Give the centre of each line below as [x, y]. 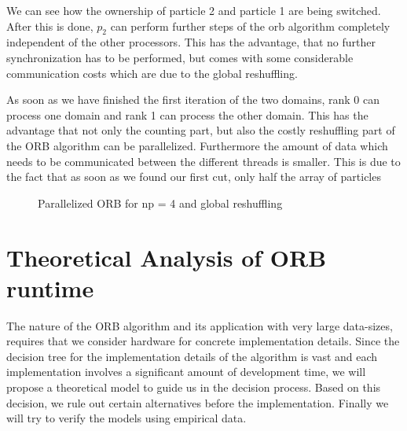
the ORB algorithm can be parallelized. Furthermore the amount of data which [197, 145]
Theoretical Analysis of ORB [167, 257]
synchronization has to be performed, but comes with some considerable [180, 57]
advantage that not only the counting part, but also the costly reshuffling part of [201, 130]
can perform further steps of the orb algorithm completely [250, 26]
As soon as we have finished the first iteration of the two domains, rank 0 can [193, 99]
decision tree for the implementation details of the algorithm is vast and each [192, 356]
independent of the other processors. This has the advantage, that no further [191, 42]
